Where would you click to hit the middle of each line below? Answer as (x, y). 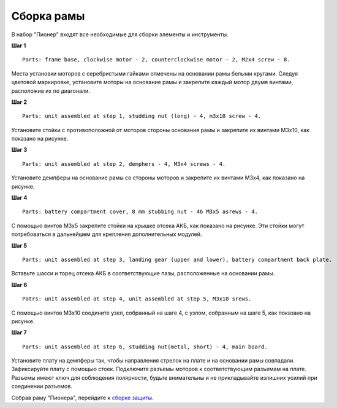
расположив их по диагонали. (51, 91)
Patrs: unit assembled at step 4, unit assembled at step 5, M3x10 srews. (137, 299)
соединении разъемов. (42, 386)
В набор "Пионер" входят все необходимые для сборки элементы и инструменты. (120, 34)
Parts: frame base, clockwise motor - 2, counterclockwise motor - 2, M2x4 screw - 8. (156, 60)
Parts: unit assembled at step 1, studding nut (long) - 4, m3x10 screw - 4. (142, 116)
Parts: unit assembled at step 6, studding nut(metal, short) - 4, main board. (145, 347)
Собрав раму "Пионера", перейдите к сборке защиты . (82, 398)
